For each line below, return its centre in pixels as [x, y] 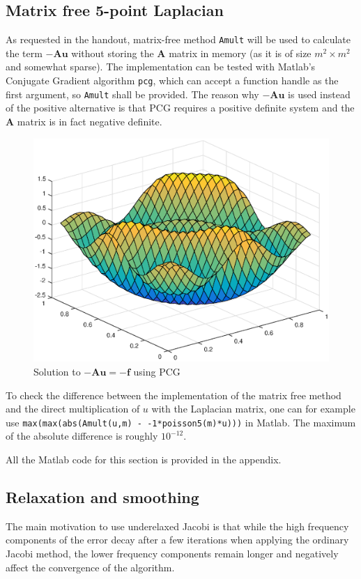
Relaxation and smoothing [102, 497]
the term [24, 53]
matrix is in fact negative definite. [90, 121]
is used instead [319, 94]
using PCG [157, 372]
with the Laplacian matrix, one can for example [253, 409]
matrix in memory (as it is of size [240, 53]
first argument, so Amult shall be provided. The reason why [132, 94]
